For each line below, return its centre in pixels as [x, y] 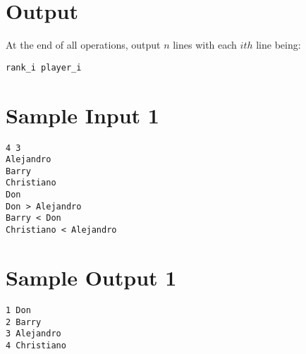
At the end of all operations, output [83, 45]
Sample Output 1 [91, 277]
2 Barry [24, 322]
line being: [279, 45]
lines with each [205, 45]
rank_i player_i [44, 67]
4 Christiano [36, 345]
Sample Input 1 [82, 115]
